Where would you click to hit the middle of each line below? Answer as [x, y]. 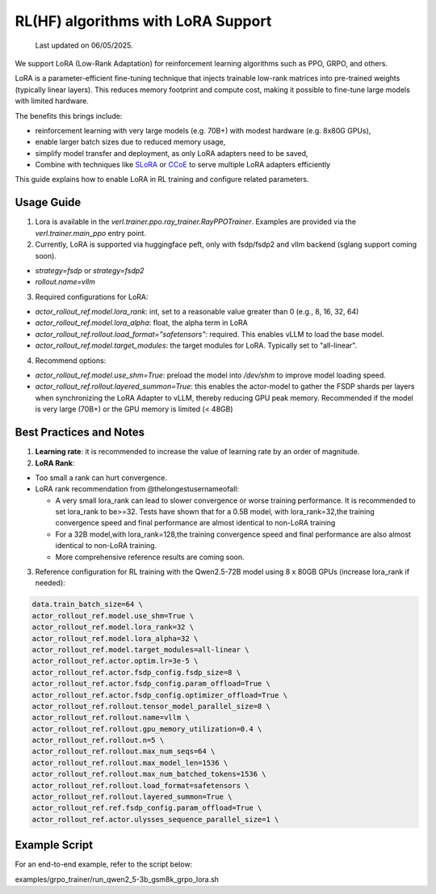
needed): [50, 583]
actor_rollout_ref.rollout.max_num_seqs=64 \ [124, 751]
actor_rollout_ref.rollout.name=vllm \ [111, 718]
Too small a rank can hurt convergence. [101, 478]
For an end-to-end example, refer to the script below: [104, 864]
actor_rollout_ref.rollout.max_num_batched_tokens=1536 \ [149, 774]
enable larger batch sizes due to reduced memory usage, [130, 142]
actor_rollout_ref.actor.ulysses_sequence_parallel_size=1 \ [155, 819]
